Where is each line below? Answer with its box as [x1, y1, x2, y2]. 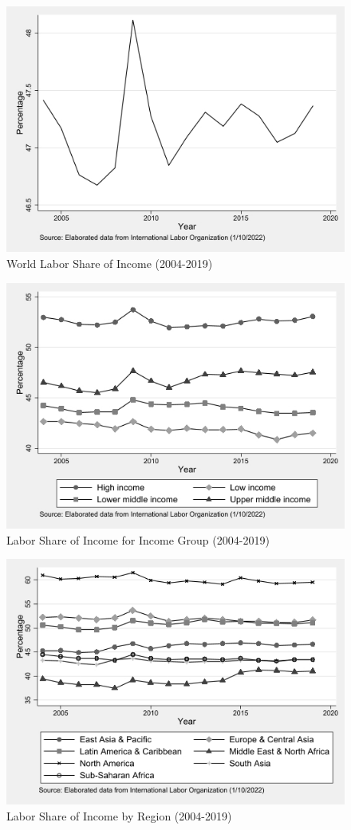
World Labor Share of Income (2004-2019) [6, 254, 213, 271]
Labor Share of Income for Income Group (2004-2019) [6, 531, 270, 548]
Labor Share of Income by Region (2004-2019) [6, 808, 232, 824]
